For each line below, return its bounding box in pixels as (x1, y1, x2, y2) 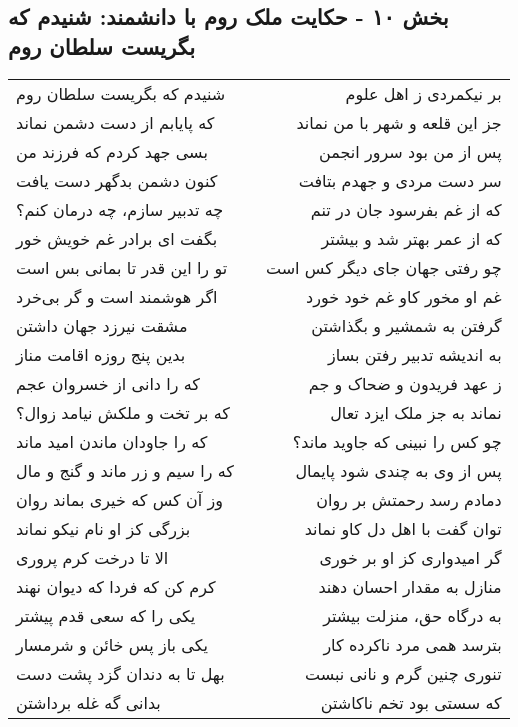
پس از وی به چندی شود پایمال (295, 458, 502, 482)
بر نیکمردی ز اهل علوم (345, 81, 502, 105)
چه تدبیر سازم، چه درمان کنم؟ (16, 197, 224, 221)
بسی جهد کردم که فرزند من (16, 139, 208, 163)
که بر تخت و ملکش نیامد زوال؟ (16, 400, 230, 424)
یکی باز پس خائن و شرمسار (16, 632, 208, 656)
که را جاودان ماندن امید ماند (16, 429, 208, 453)
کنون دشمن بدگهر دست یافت (16, 168, 218, 192)
